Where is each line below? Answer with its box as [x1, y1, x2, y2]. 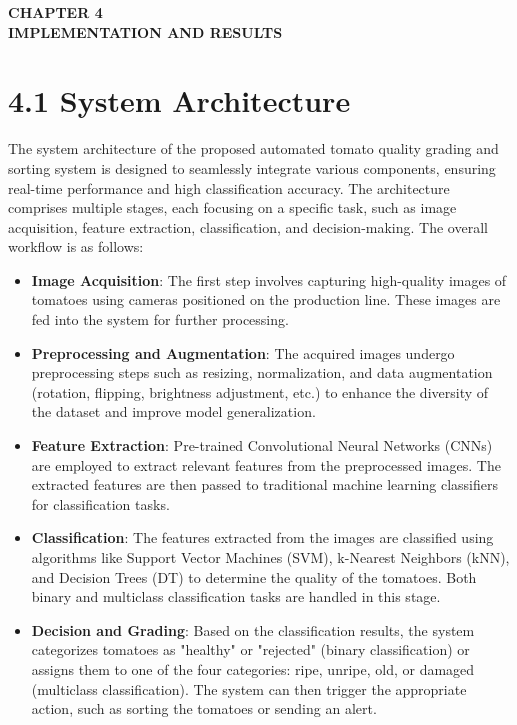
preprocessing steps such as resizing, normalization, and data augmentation [31, 362, 493, 383]
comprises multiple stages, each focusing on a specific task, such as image [8, 197, 457, 218]
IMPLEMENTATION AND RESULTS [8, 21, 283, 42]
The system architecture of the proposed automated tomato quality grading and [8, 138, 499, 159]
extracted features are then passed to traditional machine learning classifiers [31, 474, 498, 495]
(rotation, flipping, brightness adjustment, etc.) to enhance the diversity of [31, 381, 489, 402]
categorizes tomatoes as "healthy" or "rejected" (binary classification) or [31, 639, 470, 660]
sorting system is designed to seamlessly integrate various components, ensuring [8, 157, 496, 178]
